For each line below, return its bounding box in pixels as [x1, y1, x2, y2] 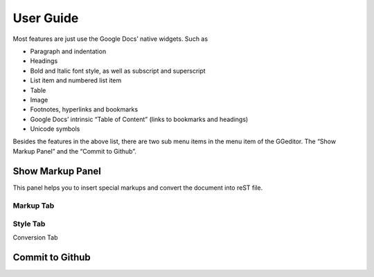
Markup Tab [12, 201, 55, 211]
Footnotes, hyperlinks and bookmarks [30, 105, 139, 114]
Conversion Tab [12, 233, 58, 242]
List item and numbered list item [30, 76, 122, 84]
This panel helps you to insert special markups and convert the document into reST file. [12, 184, 263, 192]
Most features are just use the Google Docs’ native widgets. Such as [12, 35, 208, 43]
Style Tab [12, 219, 46, 229]
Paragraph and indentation [30, 47, 107, 55]
